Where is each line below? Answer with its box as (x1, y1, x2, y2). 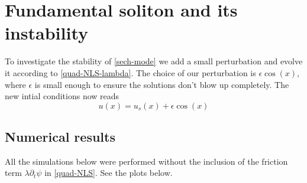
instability (5, 21, 89, 45)
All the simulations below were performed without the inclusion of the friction (5, 155, 288, 167)
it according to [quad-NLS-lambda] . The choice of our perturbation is (5, 66, 256, 79)
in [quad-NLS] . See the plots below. (44, 166, 173, 179)
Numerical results (5, 128, 115, 146)
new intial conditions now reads (5, 90, 119, 102)
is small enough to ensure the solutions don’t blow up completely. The (34, 78, 289, 90)
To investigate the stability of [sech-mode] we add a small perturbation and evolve (5, 55, 303, 67)
